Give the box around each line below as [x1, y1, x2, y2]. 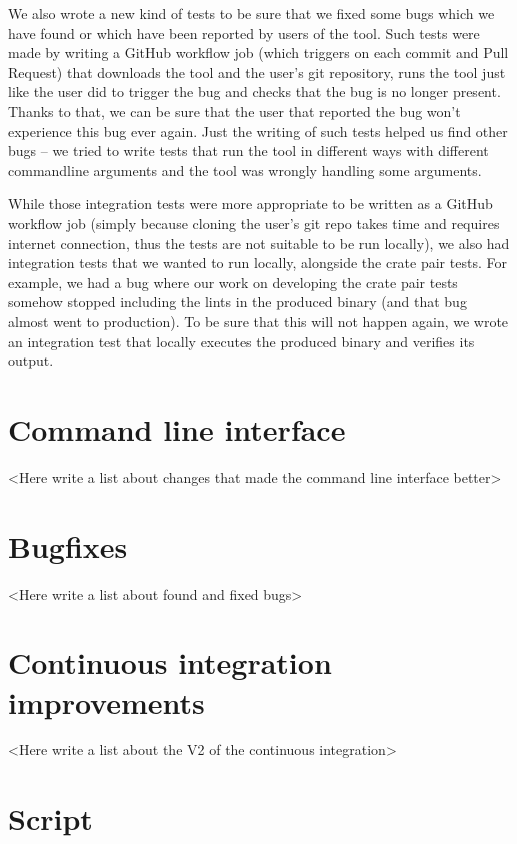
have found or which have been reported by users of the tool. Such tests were [8, 22, 480, 43]
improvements [8, 681, 205, 722]
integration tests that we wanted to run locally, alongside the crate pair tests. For [8, 252, 507, 273]
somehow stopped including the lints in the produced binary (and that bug [8, 291, 467, 312]
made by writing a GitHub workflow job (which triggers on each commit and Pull [8, 42, 509, 63]
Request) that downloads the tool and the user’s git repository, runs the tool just [8, 61, 506, 82]
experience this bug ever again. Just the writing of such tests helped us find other [8, 120, 508, 141]
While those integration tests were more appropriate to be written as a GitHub [8, 193, 493, 214]
